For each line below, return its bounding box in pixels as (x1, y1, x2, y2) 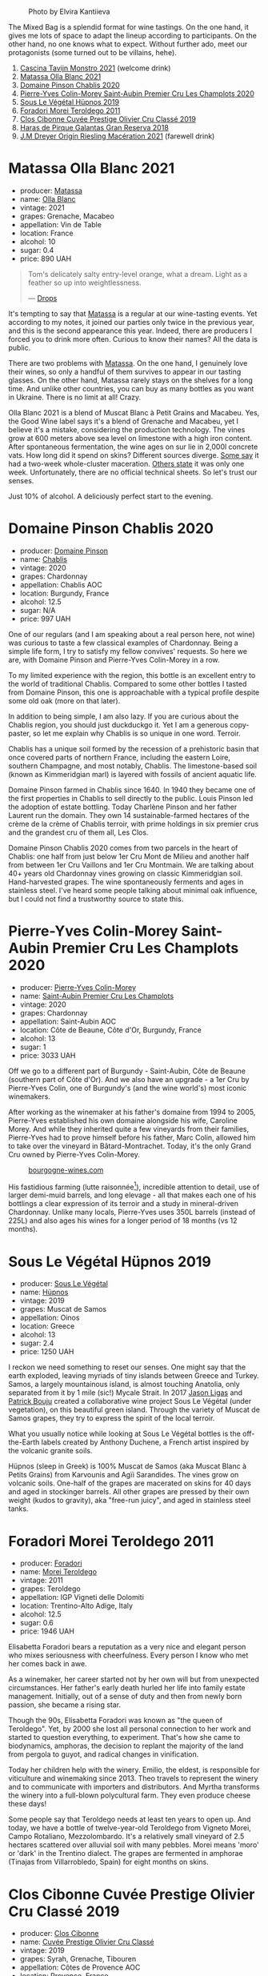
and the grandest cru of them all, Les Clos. (8, 828, 149, 837)
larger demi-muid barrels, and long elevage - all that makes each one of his (8, 1190, 257, 1200)
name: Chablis (19, 554, 68, 563)
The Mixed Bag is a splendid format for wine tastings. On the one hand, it (8, 22, 250, 31)
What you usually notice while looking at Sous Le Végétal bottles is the (8, 1429, 242, 1439)
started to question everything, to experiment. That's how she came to (8, 1733, 241, 1742)
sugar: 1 (19, 1042, 46, 1052)
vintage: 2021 (19, 202, 66, 212)
